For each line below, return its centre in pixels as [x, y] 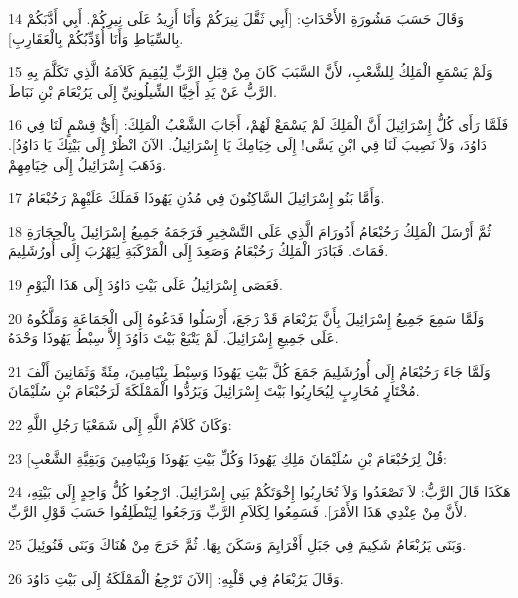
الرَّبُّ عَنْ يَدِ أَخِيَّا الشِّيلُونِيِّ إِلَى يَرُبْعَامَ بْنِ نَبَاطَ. [142, 90]
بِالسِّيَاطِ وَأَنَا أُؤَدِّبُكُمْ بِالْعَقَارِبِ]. [96, 37]
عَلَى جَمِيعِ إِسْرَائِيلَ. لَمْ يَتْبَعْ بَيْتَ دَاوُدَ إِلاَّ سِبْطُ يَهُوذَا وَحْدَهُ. [173, 337]
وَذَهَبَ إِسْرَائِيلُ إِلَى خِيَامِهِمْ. [87, 163]
